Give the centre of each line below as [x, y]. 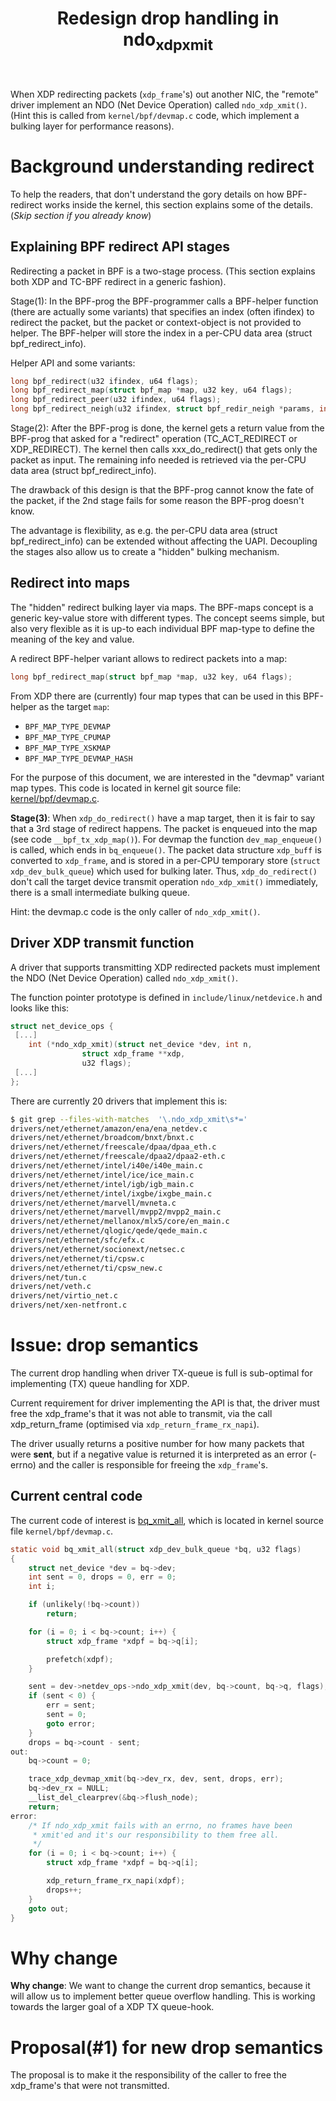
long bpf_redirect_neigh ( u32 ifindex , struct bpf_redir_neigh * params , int [171, 409]
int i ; [42, 1587]
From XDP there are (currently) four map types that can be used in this [156, 696]
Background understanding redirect [162, 166]
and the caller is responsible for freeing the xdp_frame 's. [153, 1464]
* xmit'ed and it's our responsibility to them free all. [156, 1835]
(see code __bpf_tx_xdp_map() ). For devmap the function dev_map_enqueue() [166, 839]
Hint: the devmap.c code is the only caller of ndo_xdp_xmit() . [135, 911]
